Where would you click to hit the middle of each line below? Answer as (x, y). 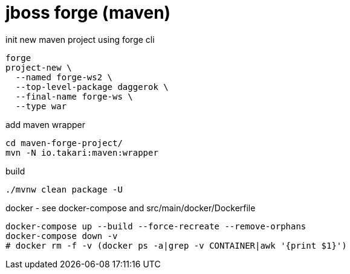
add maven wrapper (45, 124)
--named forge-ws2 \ (64, 77)
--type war (41, 106)
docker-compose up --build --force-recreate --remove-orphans (156, 226)
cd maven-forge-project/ (64, 143)
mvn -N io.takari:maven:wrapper (82, 152)
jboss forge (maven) (88, 13)
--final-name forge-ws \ (74, 96)
